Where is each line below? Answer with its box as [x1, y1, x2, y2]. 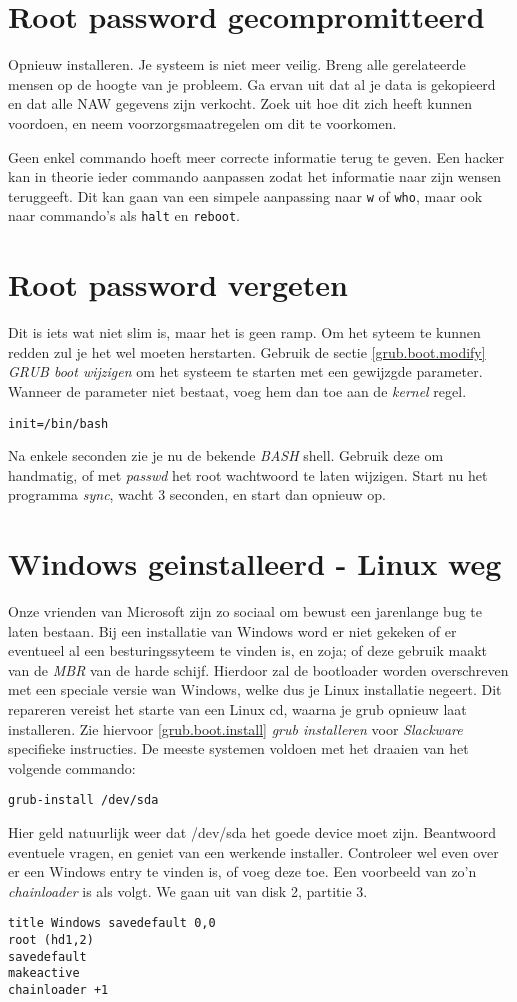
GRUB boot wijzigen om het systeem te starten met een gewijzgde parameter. [8, 361, 483, 382]
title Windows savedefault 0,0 [8, 916, 216, 931]
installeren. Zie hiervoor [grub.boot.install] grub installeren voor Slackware [8, 718, 463, 739]
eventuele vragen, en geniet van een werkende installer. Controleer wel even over [8, 841, 499, 862]
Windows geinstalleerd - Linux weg [8, 543, 502, 584]
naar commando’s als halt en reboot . [8, 205, 241, 226]
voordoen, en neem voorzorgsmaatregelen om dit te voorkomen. [8, 112, 397, 133]
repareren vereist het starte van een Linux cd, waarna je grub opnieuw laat [8, 699, 467, 720]
